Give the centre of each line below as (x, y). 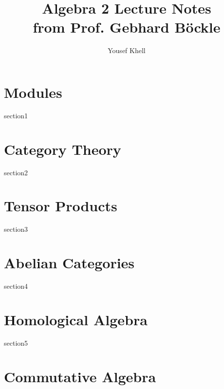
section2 (16, 172)
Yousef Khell (127, 50)
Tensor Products (61, 206)
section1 (16, 115)
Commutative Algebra (80, 376)
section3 (16, 229)
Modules (33, 92)
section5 (16, 343)
